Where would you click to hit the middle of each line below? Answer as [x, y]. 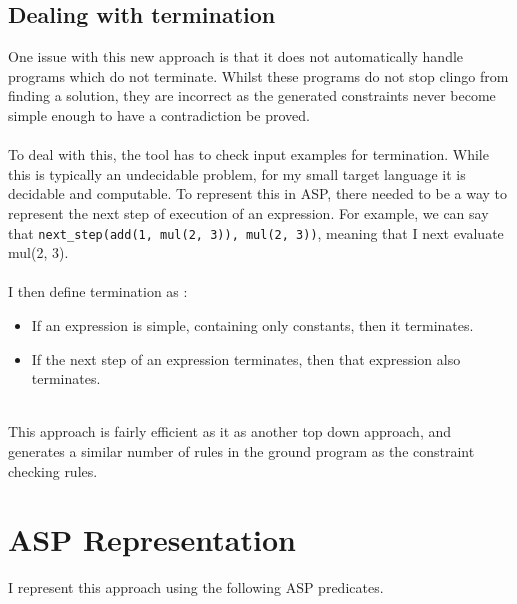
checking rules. [53, 470]
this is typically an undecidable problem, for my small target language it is [237, 173]
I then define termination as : [98, 291]
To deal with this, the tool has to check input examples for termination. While [248, 154]
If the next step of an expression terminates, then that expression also [246, 358]
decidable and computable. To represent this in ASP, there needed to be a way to [258, 193]
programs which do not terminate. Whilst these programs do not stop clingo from [258, 75]
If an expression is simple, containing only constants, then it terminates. [252, 324]
